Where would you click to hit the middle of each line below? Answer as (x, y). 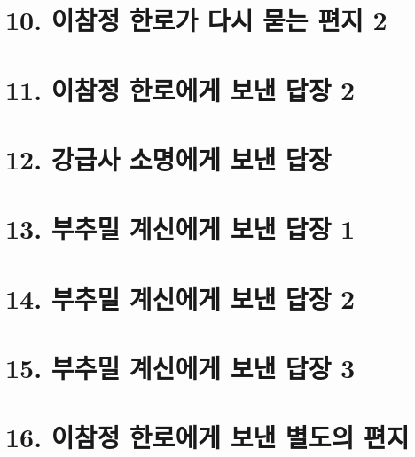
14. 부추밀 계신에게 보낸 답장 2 (180, 298)
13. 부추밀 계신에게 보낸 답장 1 (180, 228)
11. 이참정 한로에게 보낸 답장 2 (180, 89)
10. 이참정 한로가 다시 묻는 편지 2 (196, 20)
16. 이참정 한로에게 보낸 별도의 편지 (207, 437)
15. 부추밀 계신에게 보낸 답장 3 (180, 368)
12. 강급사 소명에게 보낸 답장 (168, 158)
